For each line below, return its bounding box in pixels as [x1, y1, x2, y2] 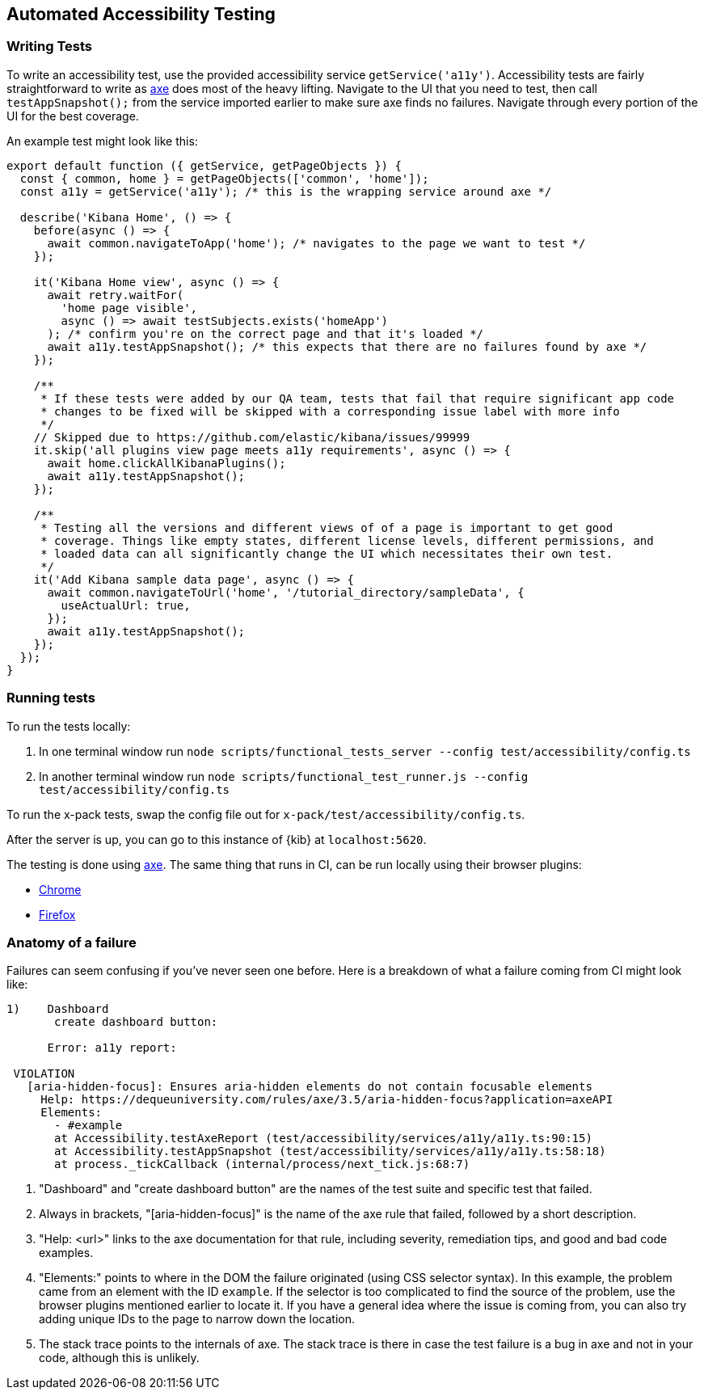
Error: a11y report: [47, 1041, 177, 1055]
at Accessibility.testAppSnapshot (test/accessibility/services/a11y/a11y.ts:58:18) [54, 1145, 606, 1158]
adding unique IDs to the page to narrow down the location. [39, 1312, 356, 1326]
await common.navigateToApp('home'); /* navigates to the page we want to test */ [47, 236, 586, 250]
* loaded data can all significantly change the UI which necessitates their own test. [40, 546, 613, 560]
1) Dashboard [6, 1002, 109, 1016]
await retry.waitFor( [47, 288, 184, 302]
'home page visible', [61, 301, 198, 314]
